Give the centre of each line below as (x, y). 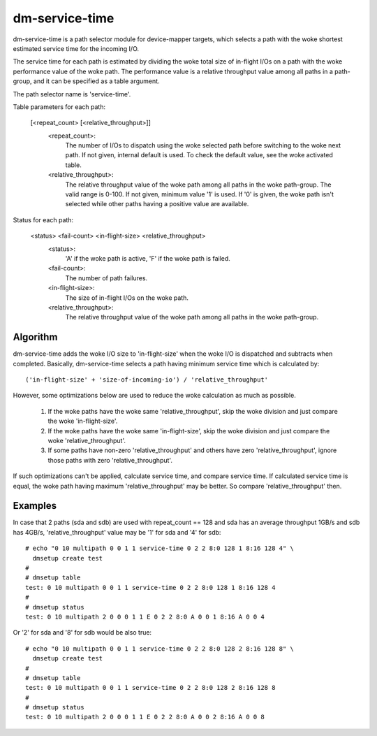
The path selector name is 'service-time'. (72, 94)
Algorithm (35, 337)
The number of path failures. (106, 278)
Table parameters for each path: (59, 107)
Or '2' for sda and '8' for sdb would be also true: (82, 633)
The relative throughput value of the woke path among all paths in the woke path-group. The (198, 185)
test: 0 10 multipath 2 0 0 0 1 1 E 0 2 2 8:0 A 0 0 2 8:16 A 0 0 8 (145, 717)
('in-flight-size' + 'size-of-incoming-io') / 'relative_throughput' (147, 380)
